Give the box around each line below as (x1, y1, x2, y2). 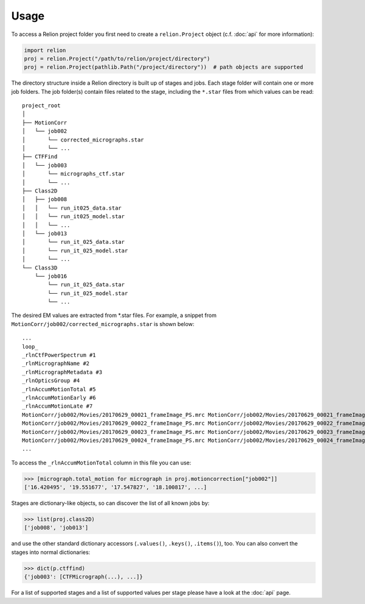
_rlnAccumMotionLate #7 (22, 403, 93, 410)
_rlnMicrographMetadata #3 (22, 369, 103, 375)
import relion (24, 46, 66, 54)
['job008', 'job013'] (24, 524, 89, 531)
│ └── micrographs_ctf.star (22, 171, 125, 177)
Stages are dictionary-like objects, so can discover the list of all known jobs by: (11, 500, 210, 507)
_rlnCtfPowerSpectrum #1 (22, 352, 96, 359)
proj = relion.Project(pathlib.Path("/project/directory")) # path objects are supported (24, 64, 304, 71)
